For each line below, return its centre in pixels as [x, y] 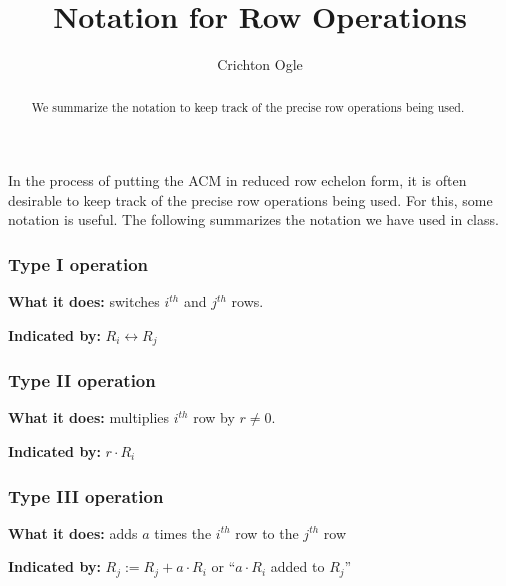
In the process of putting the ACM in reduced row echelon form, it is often [237, 180]
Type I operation [78, 263]
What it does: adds [73, 532]
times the [183, 532]
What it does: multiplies [89, 417]
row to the [267, 532]
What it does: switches [84, 301]
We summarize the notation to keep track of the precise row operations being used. [248, 106]
